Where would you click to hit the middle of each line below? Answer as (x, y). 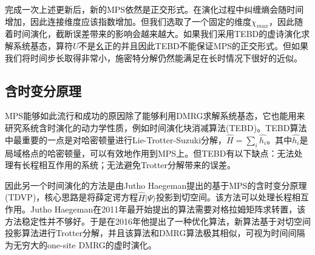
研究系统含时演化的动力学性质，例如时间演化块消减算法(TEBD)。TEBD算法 (156, 127)
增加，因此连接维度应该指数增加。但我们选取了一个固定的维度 (128, 21)
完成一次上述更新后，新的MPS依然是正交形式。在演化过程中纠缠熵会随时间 (154, 9)
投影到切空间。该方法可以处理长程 (224, 197)
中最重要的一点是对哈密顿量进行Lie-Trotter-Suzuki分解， (116, 139)
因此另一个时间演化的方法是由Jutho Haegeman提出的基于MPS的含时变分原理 (156, 185)
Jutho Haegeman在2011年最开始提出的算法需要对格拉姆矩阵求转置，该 (168, 209)
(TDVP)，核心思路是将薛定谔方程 (72, 197)
